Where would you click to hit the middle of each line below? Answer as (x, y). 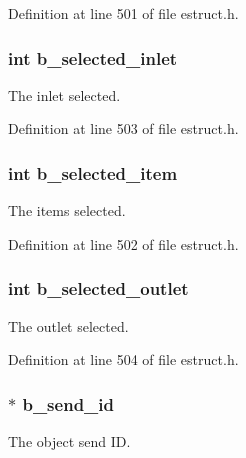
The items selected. (67, 210)
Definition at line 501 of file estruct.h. (123, 13)
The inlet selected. (64, 94)
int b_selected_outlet (98, 288)
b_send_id (68, 403)
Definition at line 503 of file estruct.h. (123, 128)
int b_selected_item (93, 172)
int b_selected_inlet (93, 57)
